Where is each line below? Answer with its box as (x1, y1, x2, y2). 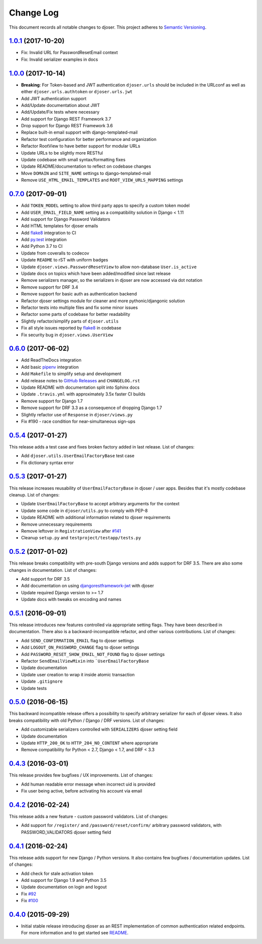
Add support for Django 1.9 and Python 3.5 (21, 877, 107, 883)
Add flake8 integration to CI (21, 230, 76, 236)
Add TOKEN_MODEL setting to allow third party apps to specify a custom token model (21, 203, 190, 208)
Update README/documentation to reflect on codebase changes (21, 163, 151, 170)
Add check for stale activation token (21, 870, 94, 876)
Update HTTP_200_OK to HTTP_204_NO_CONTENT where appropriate (21, 740, 158, 746)
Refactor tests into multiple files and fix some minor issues (21, 304, 138, 310)
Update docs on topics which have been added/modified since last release (21, 271, 171, 276)
